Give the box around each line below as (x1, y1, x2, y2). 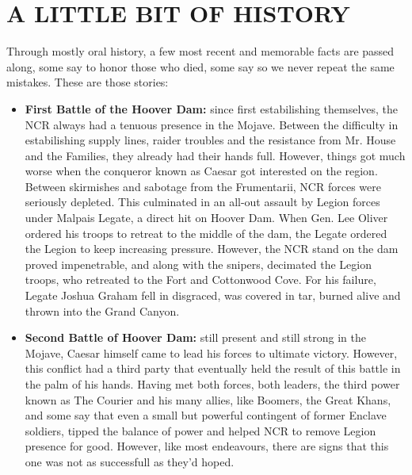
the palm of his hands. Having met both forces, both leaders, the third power (25, 376, 400, 392)
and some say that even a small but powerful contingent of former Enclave (25, 407, 387, 423)
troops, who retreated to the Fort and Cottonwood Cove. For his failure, (25, 271, 376, 288)
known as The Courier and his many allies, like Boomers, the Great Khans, (25, 391, 391, 408)
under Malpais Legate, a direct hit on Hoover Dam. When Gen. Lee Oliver (25, 209, 388, 226)
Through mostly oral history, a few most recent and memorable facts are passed (6, 43, 395, 59)
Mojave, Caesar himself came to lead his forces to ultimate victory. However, (25, 344, 398, 361)
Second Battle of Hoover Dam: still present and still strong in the (25, 329, 366, 346)
